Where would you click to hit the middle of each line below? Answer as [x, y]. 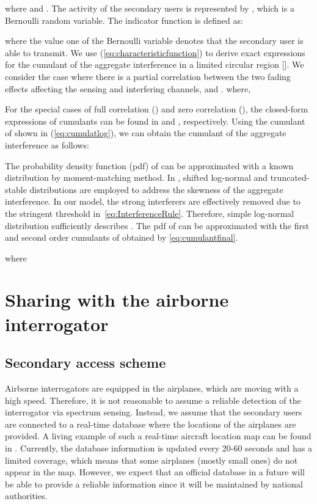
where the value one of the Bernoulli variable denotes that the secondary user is [154, 41]
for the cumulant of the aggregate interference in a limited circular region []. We [155, 64]
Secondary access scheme [86, 363]
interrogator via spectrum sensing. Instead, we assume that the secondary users [154, 412]
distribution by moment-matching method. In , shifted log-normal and [136, 177]
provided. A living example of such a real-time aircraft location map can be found [158, 436]
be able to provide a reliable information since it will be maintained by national [154, 484]
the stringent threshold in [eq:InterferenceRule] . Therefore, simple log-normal [150, 213]
